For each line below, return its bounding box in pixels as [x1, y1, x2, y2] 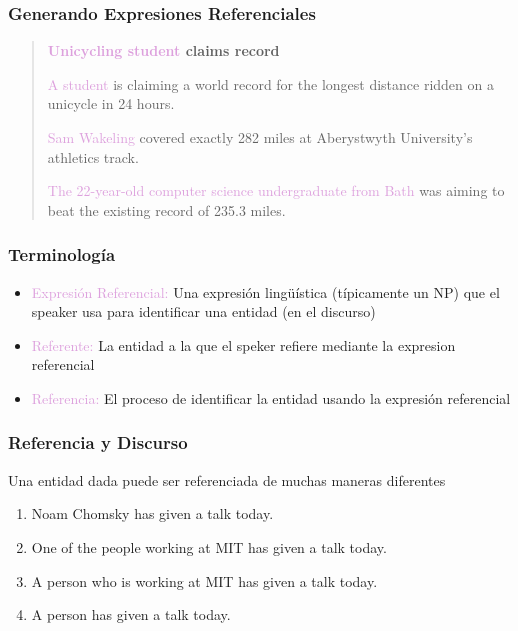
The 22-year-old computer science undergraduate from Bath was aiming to [47, 180, 505, 201]
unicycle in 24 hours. [47, 93, 175, 114]
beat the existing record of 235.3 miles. [47, 199, 286, 220]
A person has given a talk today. [31, 604, 231, 625]
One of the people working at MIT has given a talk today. [31, 536, 387, 557]
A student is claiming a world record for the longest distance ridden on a [47, 73, 494, 94]
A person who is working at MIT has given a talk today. [31, 570, 378, 591]
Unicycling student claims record [47, 40, 280, 61]
